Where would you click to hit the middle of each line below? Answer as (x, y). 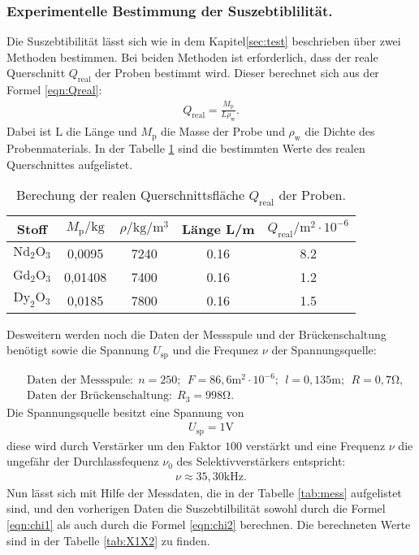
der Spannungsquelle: (324, 350)
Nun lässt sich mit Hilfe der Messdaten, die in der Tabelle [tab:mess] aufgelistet (204, 492)
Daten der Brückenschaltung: (99, 396)
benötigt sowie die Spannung (78, 350)
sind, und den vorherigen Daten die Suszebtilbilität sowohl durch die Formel (196, 508)
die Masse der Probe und (223, 131)
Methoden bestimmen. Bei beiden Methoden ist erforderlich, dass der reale (192, 56)
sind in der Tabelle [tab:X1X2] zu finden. (108, 540)
